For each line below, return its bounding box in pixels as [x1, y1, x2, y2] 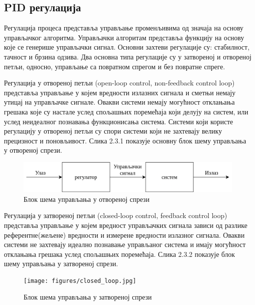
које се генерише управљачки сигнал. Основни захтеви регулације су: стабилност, [4, 42, 250, 52]
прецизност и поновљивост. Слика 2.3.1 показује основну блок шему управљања [4, 135, 246, 145]
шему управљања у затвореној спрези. [4, 258, 118, 269]
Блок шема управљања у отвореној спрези [24, 194, 150, 204]
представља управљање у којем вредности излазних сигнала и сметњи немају [4, 87, 236, 97]
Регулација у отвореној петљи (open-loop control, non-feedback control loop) [4, 78, 235, 88]
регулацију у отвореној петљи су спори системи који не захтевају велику [4, 126, 222, 136]
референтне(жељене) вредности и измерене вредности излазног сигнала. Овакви [4, 229, 245, 240]
